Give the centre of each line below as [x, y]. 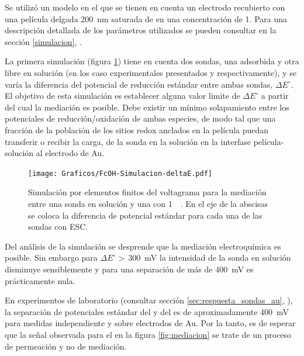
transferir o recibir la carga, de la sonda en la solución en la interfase [128, 141]
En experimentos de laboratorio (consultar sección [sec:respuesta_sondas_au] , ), [149, 300]
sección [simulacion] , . [43, 41]
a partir [275, 96]
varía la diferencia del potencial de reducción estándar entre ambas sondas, [139, 84]
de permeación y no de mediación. [66, 346]
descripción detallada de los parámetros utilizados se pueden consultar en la [141, 30]
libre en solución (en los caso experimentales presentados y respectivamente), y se [151, 72]
